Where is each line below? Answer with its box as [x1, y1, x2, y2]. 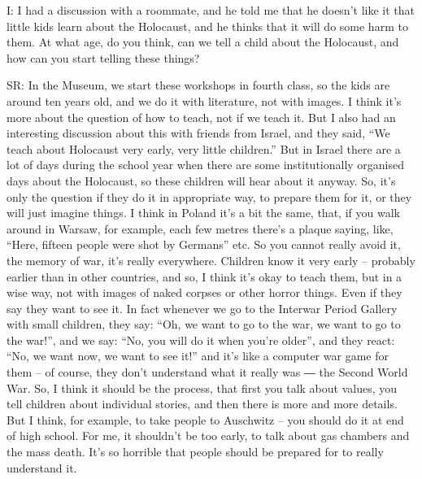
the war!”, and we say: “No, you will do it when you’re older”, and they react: [7, 331, 395, 348]
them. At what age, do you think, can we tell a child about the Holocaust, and [7, 33, 399, 50]
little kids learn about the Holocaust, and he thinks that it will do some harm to [7, 17, 408, 34]
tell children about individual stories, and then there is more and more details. [7, 395, 398, 412]
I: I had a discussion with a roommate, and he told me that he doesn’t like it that [7, 2, 415, 18]
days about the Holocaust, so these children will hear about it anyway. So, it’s [7, 172, 396, 189]
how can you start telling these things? [7, 49, 200, 66]
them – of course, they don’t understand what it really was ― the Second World [7, 364, 408, 381]
